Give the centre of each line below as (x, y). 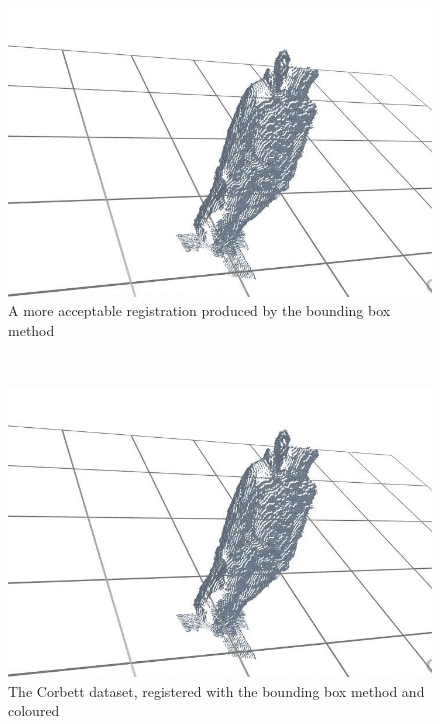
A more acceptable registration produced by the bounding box (199, 310)
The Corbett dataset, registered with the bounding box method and (216, 690)
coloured (34, 710)
